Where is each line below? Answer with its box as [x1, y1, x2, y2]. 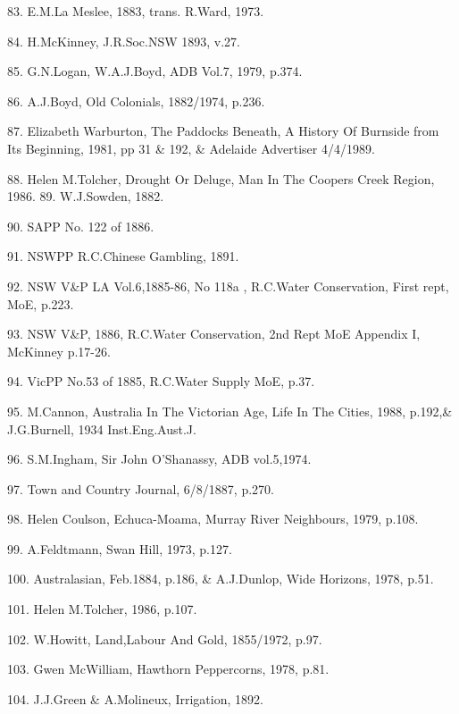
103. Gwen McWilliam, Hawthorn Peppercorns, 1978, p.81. [7, 659, 330, 678]
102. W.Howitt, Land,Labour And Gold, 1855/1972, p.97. [7, 629, 322, 648]
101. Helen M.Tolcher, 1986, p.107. [7, 600, 197, 618]
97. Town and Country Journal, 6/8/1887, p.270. [7, 479, 274, 498]
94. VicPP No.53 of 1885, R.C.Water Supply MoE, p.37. [7, 372, 315, 391]
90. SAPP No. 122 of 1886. [7, 216, 154, 235]
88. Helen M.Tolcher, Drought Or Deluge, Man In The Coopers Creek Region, [7, 169, 435, 188]
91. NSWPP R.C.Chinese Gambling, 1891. [7, 247, 239, 265]
